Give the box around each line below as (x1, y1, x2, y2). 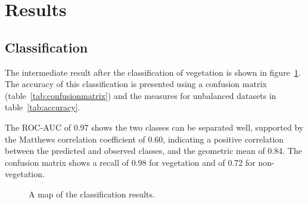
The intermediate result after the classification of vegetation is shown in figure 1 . (5, 66, 301, 78)
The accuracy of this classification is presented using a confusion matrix (5, 78, 267, 90)
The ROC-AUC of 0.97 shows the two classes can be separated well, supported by (5, 120, 304, 133)
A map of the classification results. (29, 187, 155, 200)
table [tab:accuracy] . (5, 101, 80, 113)
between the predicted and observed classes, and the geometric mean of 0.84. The (5, 144, 302, 157)
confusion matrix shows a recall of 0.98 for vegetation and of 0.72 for (5, 156, 256, 168)
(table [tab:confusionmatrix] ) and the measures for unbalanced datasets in (5, 89, 276, 101)
